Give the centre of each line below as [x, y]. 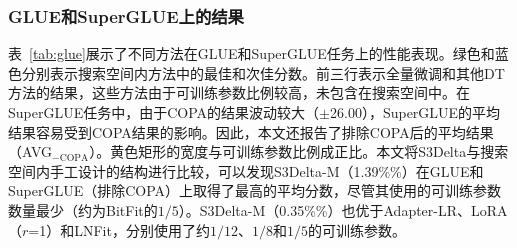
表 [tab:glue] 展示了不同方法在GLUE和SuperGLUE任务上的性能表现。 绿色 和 [251, 53]
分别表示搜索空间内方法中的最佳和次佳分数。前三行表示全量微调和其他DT [263, 72]
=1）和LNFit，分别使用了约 [119, 229]
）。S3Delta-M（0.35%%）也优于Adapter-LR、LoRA [343, 209]
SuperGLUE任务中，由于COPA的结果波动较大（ [164, 112]
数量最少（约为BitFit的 [83, 209]
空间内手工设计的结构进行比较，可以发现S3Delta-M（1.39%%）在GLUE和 [246, 170]
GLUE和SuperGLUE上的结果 [126, 15]
